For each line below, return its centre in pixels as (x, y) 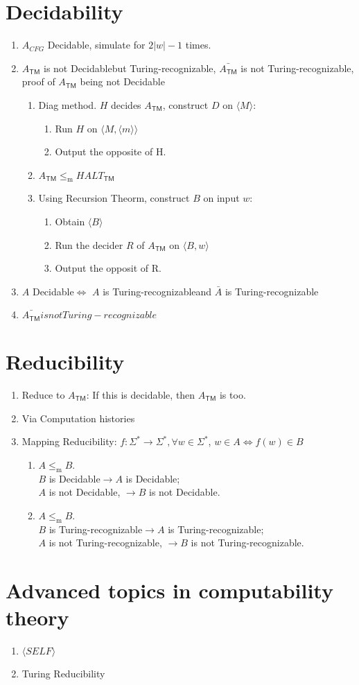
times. (198, 45)
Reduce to (43, 395)
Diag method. (68, 104)
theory (37, 617)
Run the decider (89, 244)
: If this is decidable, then (141, 395)
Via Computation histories (78, 418)
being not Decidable (122, 81)
